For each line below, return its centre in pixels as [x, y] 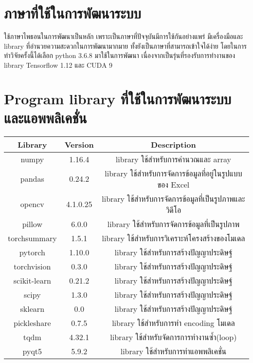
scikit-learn [32, 280]
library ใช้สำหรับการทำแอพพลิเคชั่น [173, 351]
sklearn [32, 308]
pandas [32, 179]
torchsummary [32, 238]
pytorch [32, 252]
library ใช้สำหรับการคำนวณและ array [173, 159]
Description [173, 144]
